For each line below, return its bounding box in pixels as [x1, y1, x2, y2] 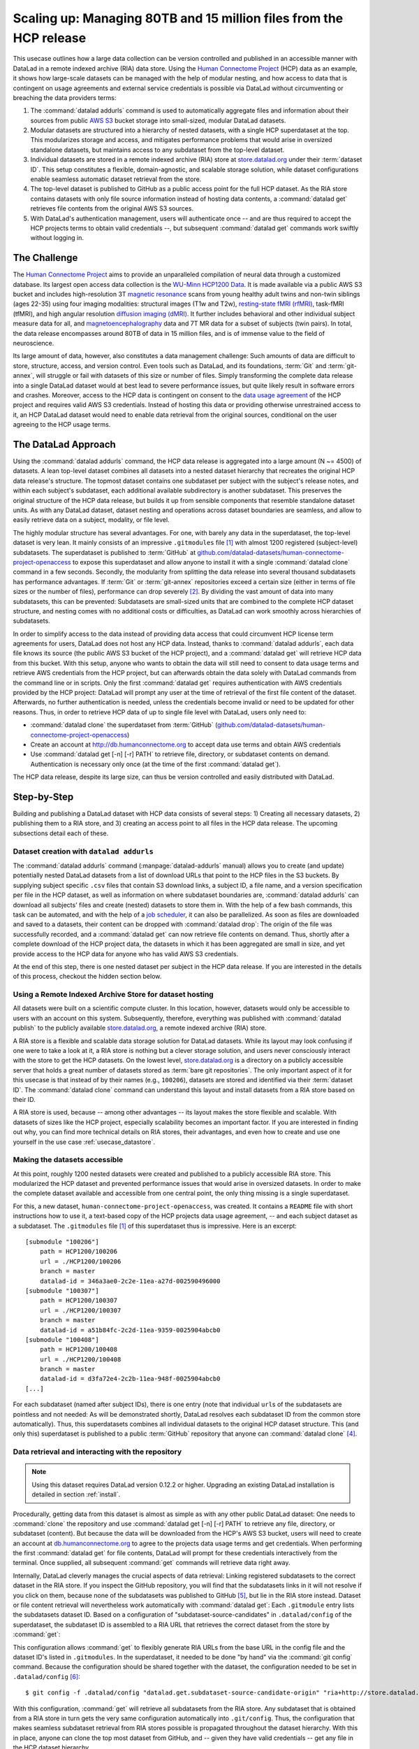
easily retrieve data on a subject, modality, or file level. [13, 516, 170, 524]
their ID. [13, 1095, 36, 1103]
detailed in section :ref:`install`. [31, 1490, 121, 1499]
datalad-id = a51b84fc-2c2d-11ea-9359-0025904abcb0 [39, 1326, 221, 1334]
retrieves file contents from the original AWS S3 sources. [30, 204, 194, 213]
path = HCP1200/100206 [39, 1247, 118, 1256]
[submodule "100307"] [25, 1287, 99, 1294]
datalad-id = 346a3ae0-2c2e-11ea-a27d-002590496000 [39, 1277, 221, 1285]
